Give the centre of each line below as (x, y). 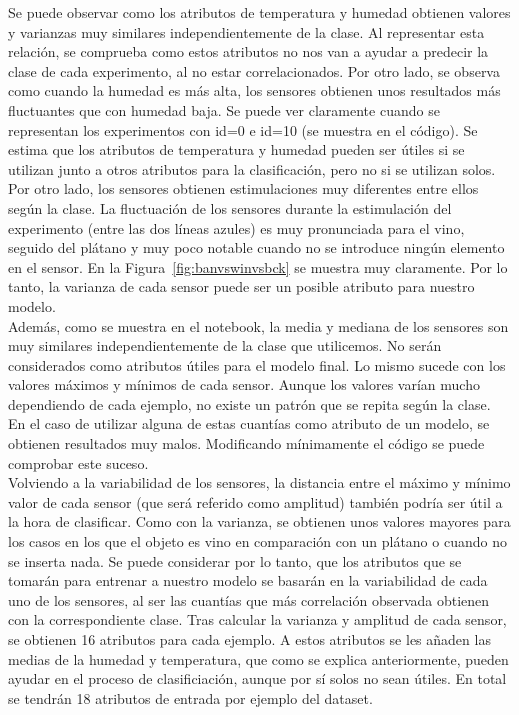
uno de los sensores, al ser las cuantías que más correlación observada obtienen (249, 599)
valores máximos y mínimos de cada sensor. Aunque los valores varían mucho (244, 384)
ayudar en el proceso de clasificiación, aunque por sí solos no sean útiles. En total (257, 678)
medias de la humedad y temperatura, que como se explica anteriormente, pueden (258, 658)
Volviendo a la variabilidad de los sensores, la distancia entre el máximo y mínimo (259, 482)
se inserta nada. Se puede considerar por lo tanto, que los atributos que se (235, 560)
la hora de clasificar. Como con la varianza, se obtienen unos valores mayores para (259, 521)
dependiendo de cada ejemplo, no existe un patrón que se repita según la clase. (249, 403)
